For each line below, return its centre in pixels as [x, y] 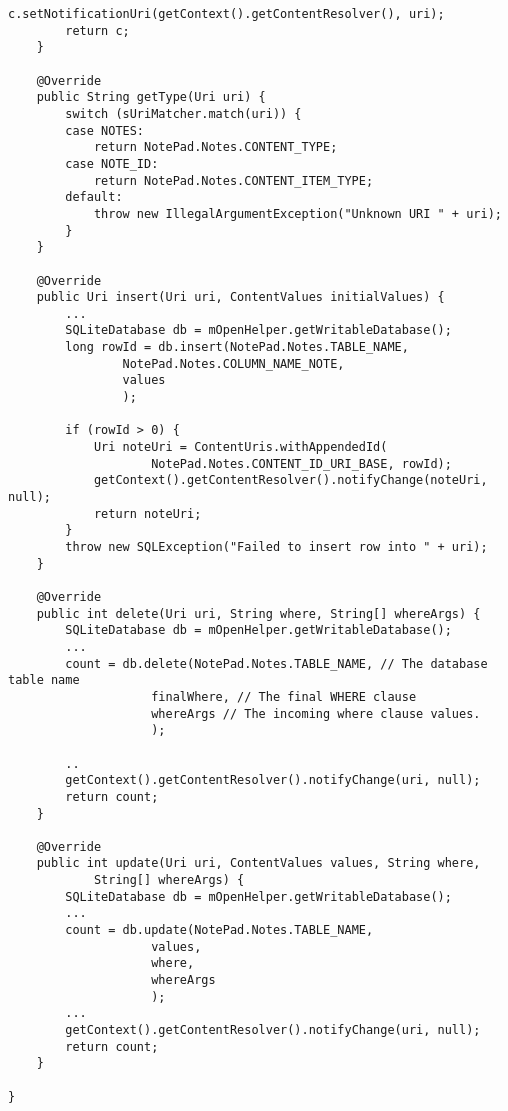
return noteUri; [147, 513]
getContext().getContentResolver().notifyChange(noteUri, [290, 480]
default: [94, 197]
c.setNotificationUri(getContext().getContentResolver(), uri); [226, 14]
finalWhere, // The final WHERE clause [284, 696]
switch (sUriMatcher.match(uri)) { [183, 113]
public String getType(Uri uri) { [151, 97]
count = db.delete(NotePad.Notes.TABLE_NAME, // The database [276, 663]
